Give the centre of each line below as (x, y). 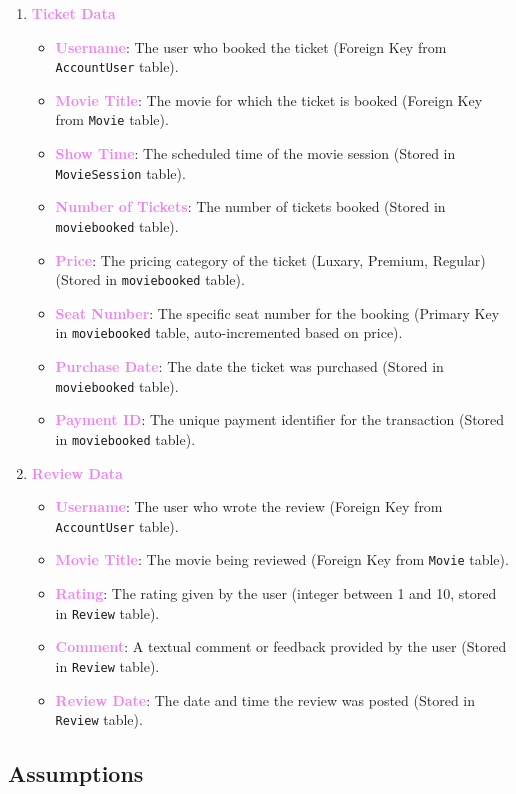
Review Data (77, 472)
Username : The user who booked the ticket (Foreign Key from (251, 46)
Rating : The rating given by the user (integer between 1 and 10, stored (276, 593)
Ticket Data (73, 13)
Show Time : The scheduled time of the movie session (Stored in (255, 153)
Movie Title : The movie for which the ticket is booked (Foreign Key (269, 99)
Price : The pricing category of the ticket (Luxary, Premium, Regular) (270, 259)
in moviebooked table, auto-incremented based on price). (229, 332)
